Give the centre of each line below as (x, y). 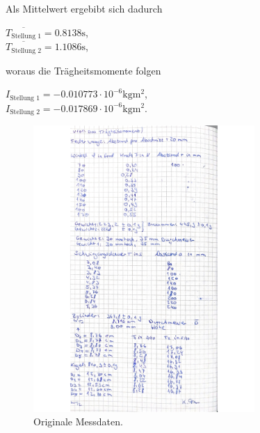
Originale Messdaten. (78, 422)
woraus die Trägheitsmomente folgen (83, 70)
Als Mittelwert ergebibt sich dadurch (84, 8)
